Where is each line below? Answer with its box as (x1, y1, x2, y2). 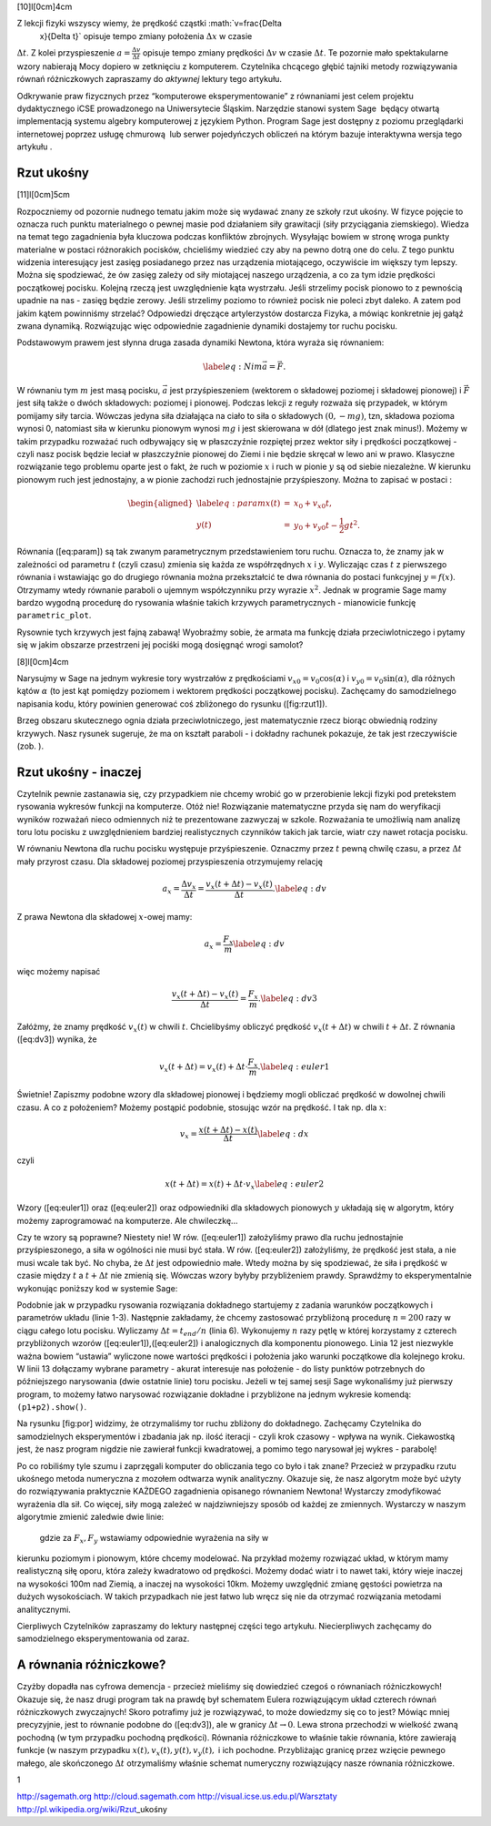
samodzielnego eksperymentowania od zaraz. (16, 1633, 190, 1644)
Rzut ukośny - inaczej (16, 764, 142, 780)
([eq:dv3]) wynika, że (16, 1034, 97, 1045)
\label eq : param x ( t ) (195, 497, 281, 508)
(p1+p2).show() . (16, 1402, 87, 1413)
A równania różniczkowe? (16, 1658, 166, 1673)
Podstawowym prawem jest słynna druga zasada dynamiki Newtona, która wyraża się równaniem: (16, 337, 385, 348)
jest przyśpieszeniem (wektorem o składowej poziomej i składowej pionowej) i (169, 385, 462, 395)
